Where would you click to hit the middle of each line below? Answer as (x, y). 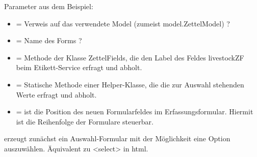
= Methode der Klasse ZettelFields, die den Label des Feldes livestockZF (130, 57)
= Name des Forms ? (49, 40)
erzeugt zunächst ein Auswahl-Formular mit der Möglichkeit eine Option (117, 138)
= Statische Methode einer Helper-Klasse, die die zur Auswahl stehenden (130, 84)
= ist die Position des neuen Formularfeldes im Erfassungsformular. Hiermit (135, 112)
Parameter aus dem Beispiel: (49, 6)
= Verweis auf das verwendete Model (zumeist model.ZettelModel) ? (123, 23)
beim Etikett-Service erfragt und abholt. (79, 67)
